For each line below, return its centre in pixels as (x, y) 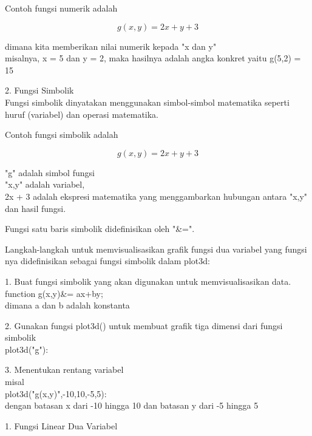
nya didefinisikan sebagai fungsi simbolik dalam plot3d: (107, 261)
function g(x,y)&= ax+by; (54, 293)
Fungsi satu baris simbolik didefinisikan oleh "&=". (100, 229)
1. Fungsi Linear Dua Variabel (61, 425)
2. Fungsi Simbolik (39, 90)
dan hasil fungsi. (36, 208)
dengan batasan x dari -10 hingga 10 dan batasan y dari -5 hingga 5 (132, 405)
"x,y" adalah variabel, (45, 184)
